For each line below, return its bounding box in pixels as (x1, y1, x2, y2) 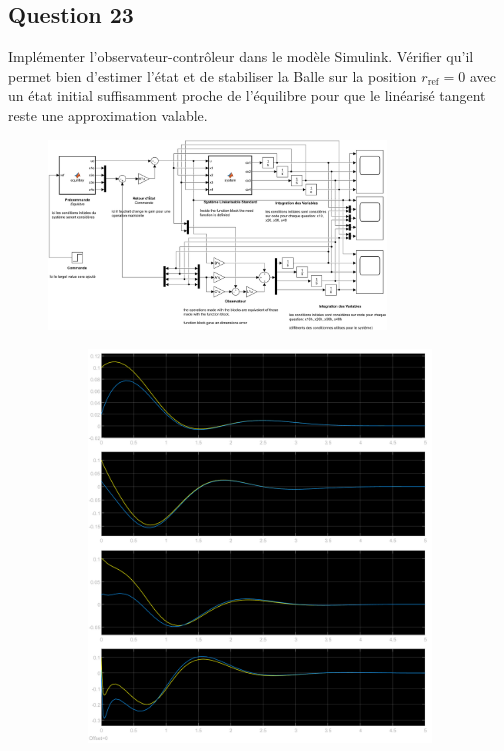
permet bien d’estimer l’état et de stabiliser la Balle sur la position (8, 65, 417, 86)
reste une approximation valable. (8, 104, 208, 125)
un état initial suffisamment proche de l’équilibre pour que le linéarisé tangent (8, 85, 486, 106)
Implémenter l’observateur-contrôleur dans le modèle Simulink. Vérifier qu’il (8, 46, 474, 67)
